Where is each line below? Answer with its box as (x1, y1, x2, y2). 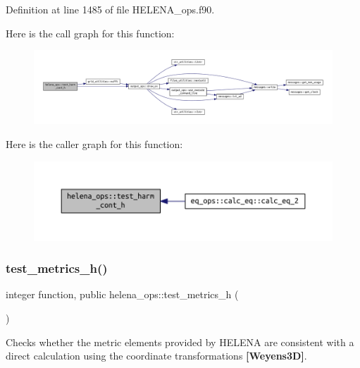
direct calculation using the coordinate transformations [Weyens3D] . (6, 348, 307, 363)
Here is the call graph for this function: (6, 25, 175, 40)
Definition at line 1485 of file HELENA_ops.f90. (6, 2, 215, 16)
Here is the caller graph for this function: (6, 136, 183, 151)
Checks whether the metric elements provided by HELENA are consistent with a (6, 334, 354, 349)
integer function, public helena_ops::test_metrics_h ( (6, 287, 239, 302)
